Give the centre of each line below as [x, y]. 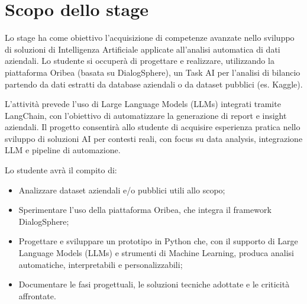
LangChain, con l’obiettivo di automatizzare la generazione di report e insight [146, 115]
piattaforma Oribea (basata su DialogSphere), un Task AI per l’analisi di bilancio [153, 72]
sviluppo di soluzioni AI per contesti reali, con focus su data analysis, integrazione [154, 138]
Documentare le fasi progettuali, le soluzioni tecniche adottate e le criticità [154, 284]
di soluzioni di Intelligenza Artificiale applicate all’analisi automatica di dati [143, 49]
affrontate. [37, 295]
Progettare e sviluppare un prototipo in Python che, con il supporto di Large [158, 241]
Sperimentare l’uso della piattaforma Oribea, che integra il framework [145, 210]
